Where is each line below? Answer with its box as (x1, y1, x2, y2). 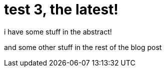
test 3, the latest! (4, 1, 118, 18)
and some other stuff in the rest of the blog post (4, 42, 162, 51)
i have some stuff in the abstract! (4, 27, 112, 36)
